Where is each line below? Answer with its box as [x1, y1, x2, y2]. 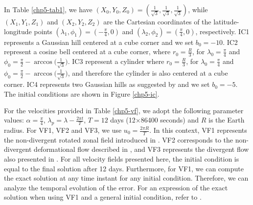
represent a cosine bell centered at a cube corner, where [4, 46, 171, 57]
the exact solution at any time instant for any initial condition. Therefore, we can [4, 173, 249, 183]
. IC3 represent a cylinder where [68, 56, 164, 66]
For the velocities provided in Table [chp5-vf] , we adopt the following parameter [4, 105, 244, 115]
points [34, 26, 52, 36]
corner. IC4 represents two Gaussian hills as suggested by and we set [4, 79, 210, 89]
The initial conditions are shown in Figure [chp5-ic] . [4, 89, 160, 99]
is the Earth [208, 115, 245, 125]
